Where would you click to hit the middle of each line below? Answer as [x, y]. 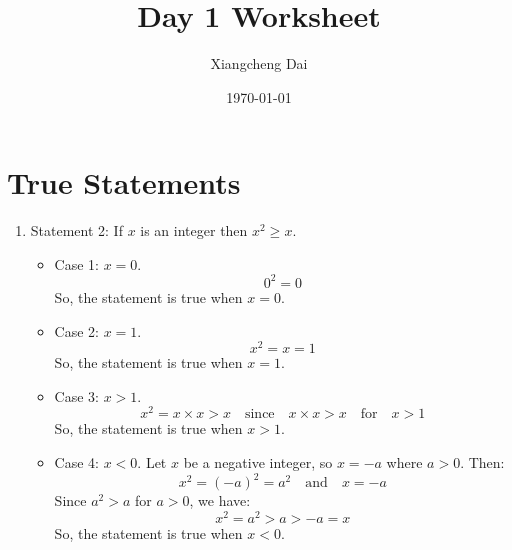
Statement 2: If [76, 230]
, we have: [220, 500]
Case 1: [76, 263]
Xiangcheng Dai [259, 63]
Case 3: [76, 395]
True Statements [124, 182]
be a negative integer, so [258, 462]
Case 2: [76, 330]
